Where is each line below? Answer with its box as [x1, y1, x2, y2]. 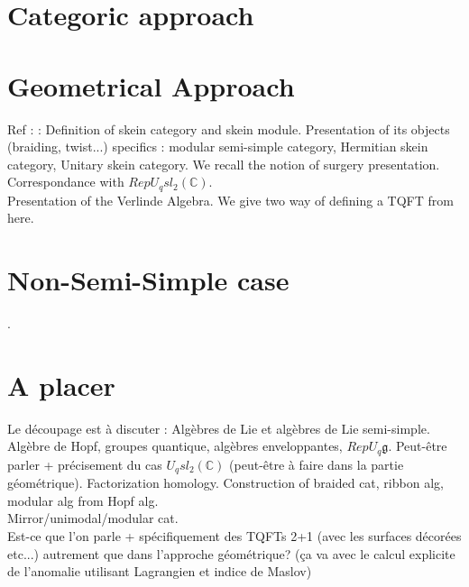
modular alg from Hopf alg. [7, 491, 159, 509]
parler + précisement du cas [7, 454, 162, 473]
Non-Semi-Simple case [7, 261, 290, 298]
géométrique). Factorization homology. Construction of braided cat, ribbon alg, [7, 473, 444, 492]
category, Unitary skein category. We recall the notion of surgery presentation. [7, 154, 440, 173]
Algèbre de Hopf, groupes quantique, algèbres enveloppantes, [7, 436, 343, 455]
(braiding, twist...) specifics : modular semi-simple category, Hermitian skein [7, 137, 428, 156]
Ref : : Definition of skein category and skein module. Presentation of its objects [7, 119, 450, 138]
